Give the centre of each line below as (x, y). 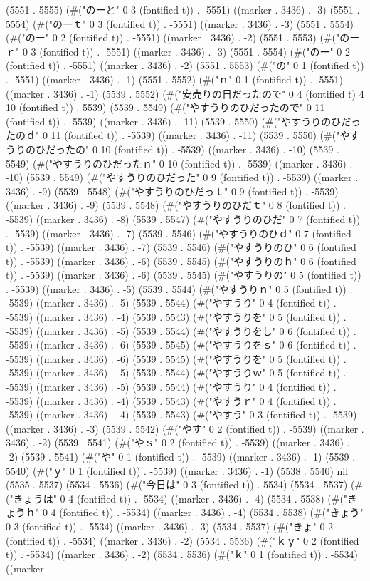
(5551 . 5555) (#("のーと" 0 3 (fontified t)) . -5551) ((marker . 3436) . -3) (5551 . (183, 9)
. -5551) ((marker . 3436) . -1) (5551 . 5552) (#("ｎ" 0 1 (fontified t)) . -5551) (175, 79)
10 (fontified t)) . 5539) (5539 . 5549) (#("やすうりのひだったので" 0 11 (165, 107)
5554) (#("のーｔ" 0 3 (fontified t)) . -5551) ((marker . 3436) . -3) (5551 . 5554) (180, 23)
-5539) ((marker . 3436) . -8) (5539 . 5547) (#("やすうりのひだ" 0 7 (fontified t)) (183, 218)
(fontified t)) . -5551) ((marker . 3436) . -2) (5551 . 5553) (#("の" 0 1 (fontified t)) (185, 65)
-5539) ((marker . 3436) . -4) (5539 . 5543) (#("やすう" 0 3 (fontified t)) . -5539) (181, 415)
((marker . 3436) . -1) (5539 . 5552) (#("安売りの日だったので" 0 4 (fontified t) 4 (185, 93)
